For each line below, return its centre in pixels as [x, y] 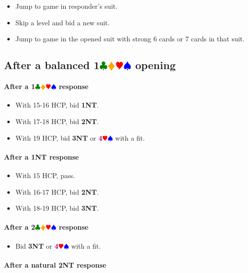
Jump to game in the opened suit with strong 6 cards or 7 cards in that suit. [130, 39]
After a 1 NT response [41, 156]
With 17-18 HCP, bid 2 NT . [57, 121]
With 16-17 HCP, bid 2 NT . [57, 191]
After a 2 [19, 227]
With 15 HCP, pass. [45, 175]
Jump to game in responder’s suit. [67, 6]
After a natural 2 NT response [55, 264]
